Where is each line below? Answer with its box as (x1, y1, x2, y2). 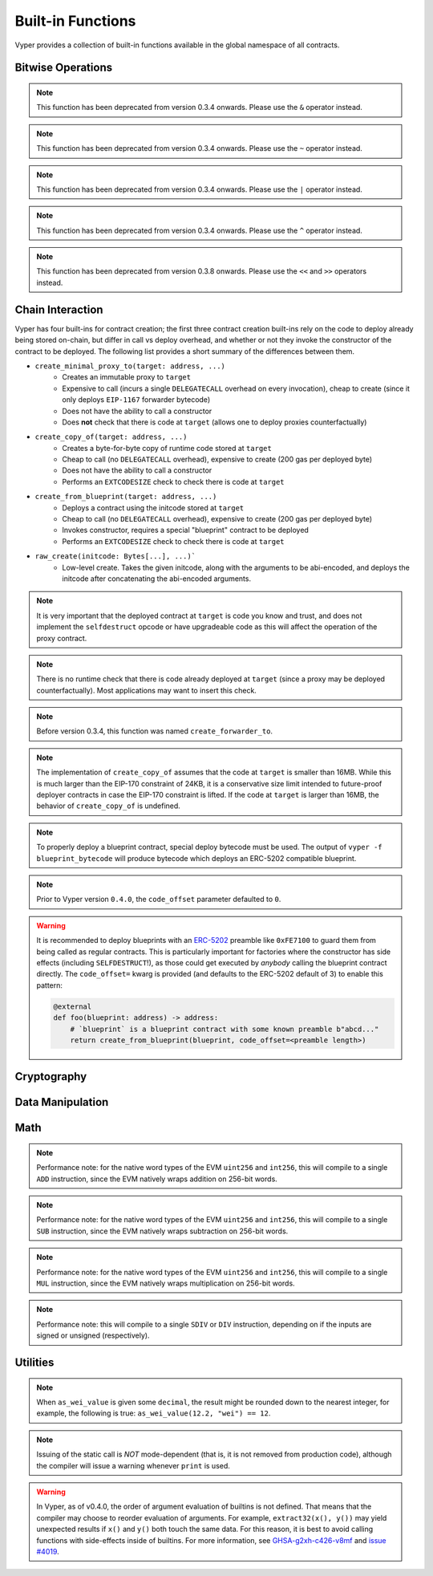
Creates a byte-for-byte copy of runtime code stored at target (62, 443, 272, 453)
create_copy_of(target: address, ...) (34, 433, 188, 441)
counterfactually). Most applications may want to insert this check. (36, 685, 257, 695)
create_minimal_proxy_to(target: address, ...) (34, 361, 226, 371)
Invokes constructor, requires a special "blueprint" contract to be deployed (62, 526, 309, 535)
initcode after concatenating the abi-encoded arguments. (62, 574, 252, 583)
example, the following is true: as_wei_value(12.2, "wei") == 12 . (36, 1408, 271, 1418)
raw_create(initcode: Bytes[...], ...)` (34, 552, 196, 561)
